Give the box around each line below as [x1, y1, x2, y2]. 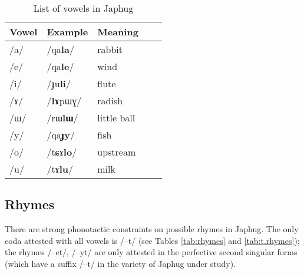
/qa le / [47, 60, 74, 73]
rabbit [97, 42, 123, 56]
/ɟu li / [47, 77, 71, 90]
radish [97, 94, 123, 107]
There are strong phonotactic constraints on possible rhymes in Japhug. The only [5, 223, 299, 235]
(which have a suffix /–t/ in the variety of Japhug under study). [5, 257, 236, 269]
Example [47, 25, 88, 38]
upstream [97, 145, 136, 159]
